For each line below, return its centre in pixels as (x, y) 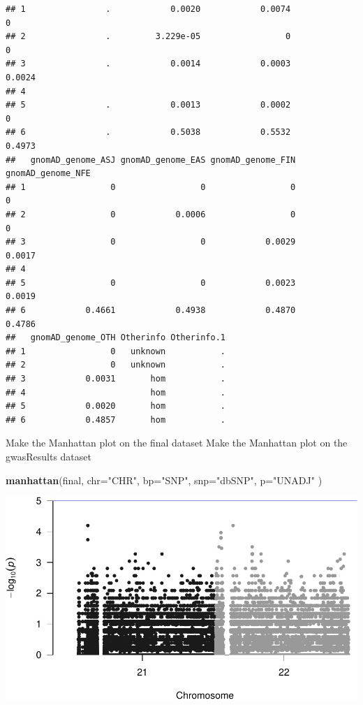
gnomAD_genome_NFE (48, 174)
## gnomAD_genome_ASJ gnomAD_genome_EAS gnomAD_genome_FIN (151, 160)
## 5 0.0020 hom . (116, 406)
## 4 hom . (116, 392)
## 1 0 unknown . (116, 351)
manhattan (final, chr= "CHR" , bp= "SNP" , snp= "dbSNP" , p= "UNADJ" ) (164, 480)
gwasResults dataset (49, 456)
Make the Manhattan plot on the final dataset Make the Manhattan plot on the (177, 443)
